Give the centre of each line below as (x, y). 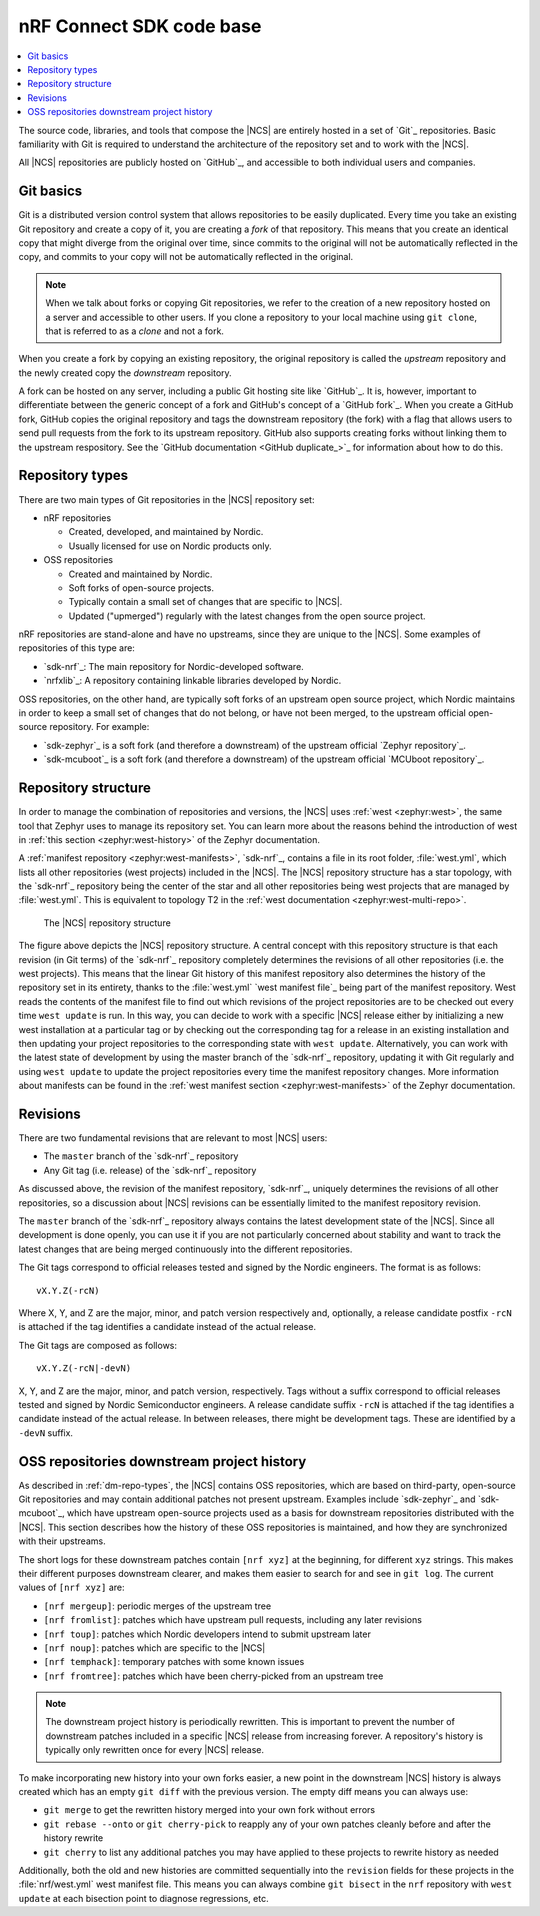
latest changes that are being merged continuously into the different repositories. (185, 1249)
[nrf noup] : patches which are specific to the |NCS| (154, 1647)
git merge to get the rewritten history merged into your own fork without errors (209, 1810)
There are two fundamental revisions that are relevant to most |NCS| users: (173, 1138)
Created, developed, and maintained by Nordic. (166, 532)
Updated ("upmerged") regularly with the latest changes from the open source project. (247, 616)
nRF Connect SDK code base (140, 26)
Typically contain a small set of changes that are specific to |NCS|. (205, 602)
